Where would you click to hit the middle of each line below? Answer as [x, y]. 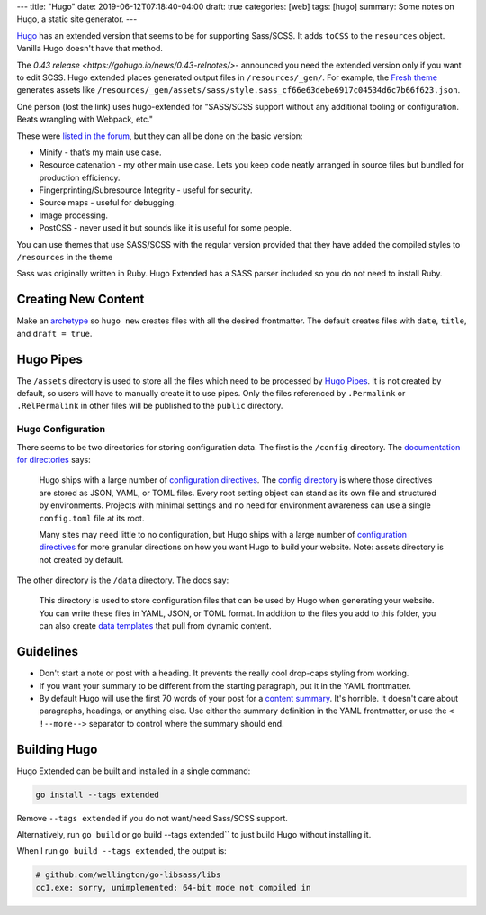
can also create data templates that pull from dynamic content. [155, 626]
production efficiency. [80, 177]
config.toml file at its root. [92, 518]
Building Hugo [57, 749]
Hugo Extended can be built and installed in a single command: [134, 771]
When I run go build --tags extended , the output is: [121, 851]
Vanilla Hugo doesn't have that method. [90, 49]
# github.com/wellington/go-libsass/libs [128, 875]
